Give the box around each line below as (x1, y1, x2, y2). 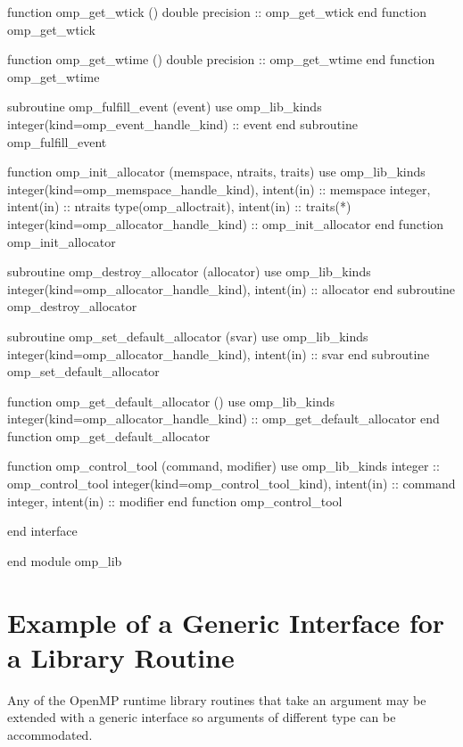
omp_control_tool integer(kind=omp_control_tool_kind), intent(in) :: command (7, 474, 456, 493)
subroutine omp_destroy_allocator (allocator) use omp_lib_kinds (7, 262, 371, 281)
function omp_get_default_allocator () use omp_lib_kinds (7, 391, 335, 410)
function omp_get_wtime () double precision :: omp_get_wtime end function (7, 50, 435, 69)
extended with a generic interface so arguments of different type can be (7, 708, 396, 726)
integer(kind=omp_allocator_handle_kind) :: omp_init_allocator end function (7, 214, 444, 233)
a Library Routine (7, 638, 235, 675)
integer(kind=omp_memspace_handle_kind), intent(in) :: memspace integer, (7, 179, 431, 198)
